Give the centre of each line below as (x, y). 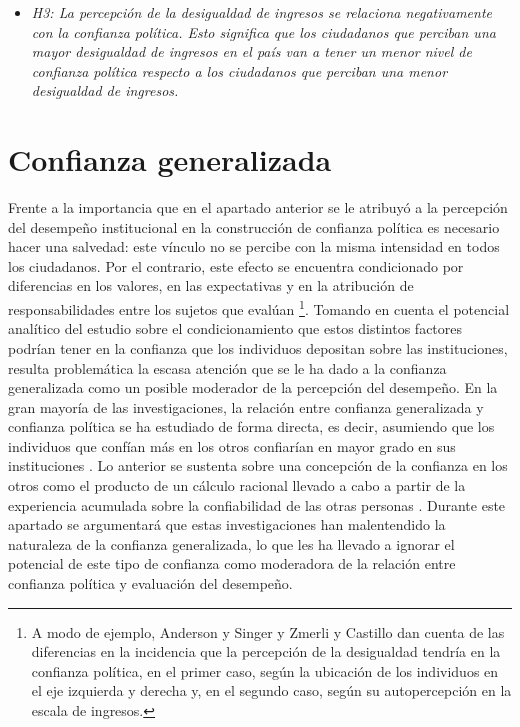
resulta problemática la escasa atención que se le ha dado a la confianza (227, 367)
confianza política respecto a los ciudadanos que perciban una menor (239, 70)
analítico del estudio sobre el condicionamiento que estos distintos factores (235, 328)
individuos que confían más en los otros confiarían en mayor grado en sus (232, 445)
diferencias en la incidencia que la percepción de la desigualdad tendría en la (266, 651)
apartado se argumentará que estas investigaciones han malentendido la (227, 524)
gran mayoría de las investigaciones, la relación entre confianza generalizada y (246, 406)
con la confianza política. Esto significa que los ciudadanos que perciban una (263, 31)
